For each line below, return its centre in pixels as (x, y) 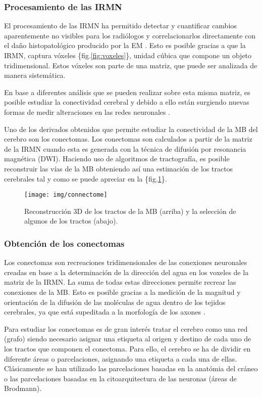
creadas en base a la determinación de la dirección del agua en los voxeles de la (126, 272)
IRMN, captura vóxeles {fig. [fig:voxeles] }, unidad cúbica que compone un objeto (128, 55)
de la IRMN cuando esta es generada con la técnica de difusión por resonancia (125, 148)
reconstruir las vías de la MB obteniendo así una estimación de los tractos (119, 168)
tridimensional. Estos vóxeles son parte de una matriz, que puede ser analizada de (131, 65)
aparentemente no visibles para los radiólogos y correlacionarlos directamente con (130, 35)
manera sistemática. (35, 75)
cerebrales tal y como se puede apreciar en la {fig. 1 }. (86, 178)
